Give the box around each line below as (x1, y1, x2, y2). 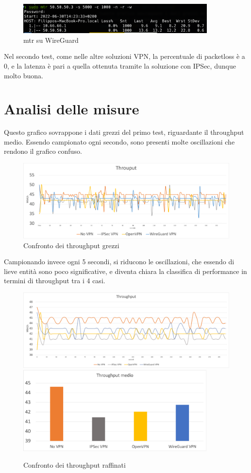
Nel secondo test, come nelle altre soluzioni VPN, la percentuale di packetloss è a (4, 51, 245, 61)
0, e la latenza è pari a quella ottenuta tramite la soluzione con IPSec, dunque (4, 60, 236, 71)
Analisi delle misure (4, 99, 139, 119)
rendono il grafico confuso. (4, 146, 82, 156)
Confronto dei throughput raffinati (23, 459, 126, 470)
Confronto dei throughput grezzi (23, 240, 119, 250)
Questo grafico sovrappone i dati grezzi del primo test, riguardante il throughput (4, 127, 244, 137)
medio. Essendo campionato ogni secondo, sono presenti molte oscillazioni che (4, 136, 235, 146)
